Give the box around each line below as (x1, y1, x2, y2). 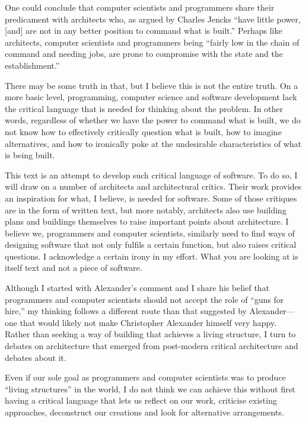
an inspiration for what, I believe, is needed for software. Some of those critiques (5, 191, 297, 204)
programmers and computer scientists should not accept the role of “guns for (5, 293, 284, 305)
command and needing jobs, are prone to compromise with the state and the (5, 47, 283, 60)
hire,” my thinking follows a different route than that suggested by (5, 305, 247, 317)
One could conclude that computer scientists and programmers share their (5, 1, 275, 13)
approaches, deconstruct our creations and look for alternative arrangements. (5, 406, 284, 418)
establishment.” (5, 59, 60, 71)
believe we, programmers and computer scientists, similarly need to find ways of (5, 226, 295, 239)
